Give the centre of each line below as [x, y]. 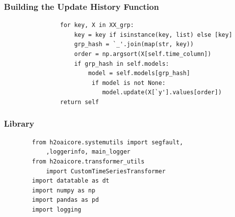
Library [19, 123]
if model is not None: [129, 83]
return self [79, 102]
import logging [57, 209]
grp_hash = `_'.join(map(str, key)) [134, 44]
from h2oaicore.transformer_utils [88, 161]
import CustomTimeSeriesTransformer [106, 171]
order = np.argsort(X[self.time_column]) [143, 54]
